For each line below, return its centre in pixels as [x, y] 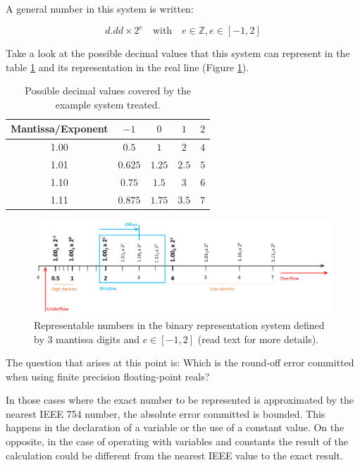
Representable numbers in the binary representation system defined [179, 324]
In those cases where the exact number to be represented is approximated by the [180, 400]
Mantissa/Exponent [60, 129]
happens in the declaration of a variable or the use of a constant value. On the [175, 427]
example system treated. [108, 104]
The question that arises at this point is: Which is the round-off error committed [180, 362]
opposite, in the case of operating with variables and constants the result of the [177, 441]
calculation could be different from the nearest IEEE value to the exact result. [174, 455]
